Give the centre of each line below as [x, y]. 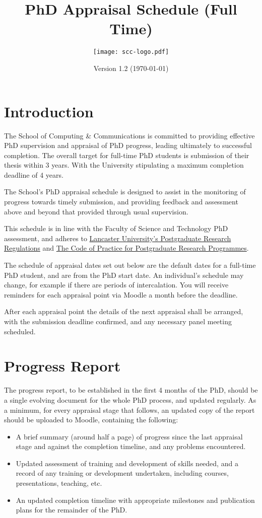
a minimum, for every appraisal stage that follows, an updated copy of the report [129, 410]
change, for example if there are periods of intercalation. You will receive [116, 285]
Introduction [49, 111]
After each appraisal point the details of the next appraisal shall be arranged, [124, 311]
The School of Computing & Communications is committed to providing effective [129, 135]
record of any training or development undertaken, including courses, [122, 473]
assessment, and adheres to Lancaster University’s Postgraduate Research [118, 238]
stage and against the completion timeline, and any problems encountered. [131, 446]
